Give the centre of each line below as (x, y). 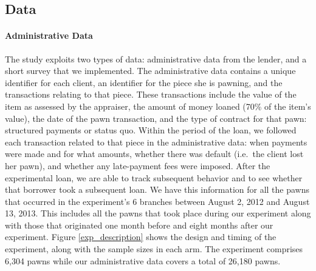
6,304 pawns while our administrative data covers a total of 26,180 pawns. (143, 260)
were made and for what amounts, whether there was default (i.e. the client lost (154, 154)
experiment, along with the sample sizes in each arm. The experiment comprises (154, 249)
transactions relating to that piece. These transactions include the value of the (151, 94)
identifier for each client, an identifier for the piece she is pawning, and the (144, 82)
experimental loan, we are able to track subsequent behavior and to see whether (154, 177)
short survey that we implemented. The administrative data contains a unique (150, 71)
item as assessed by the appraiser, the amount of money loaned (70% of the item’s (158, 106)
